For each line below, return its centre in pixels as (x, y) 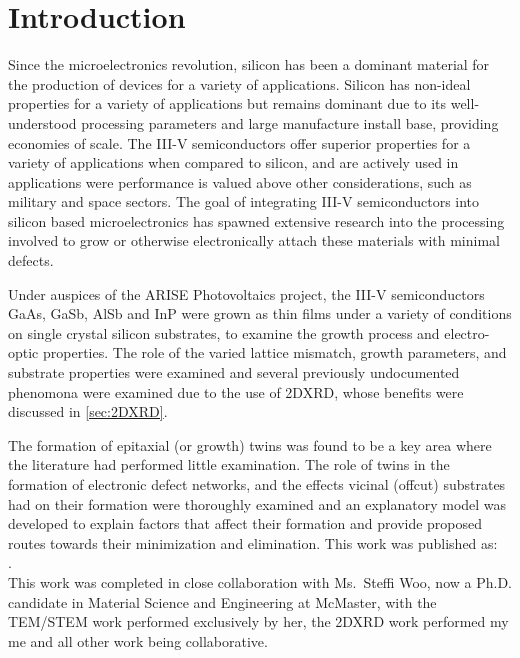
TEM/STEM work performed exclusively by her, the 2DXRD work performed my (258, 621)
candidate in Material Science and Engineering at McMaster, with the (222, 601)
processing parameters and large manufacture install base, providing (290, 122)
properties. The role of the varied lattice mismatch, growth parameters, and (274, 352)
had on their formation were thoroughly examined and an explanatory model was (257, 503)
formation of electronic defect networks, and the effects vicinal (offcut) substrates (257, 484)
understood (42, 122)
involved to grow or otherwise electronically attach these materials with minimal (254, 240)
